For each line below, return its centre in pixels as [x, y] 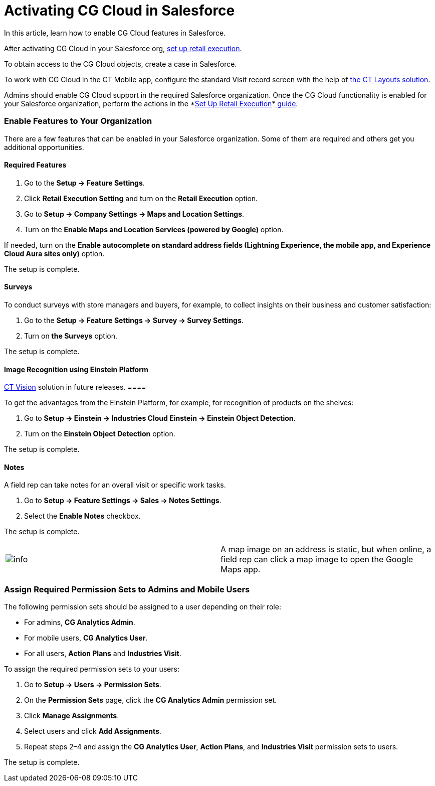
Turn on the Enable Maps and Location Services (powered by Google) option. [154, 229]
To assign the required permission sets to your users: [92, 669]
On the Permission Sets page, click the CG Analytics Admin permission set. [151, 700]
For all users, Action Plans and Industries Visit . [103, 654]
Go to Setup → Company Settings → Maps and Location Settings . [134, 214]
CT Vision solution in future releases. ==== [75, 387]
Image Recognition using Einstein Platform [76, 369]
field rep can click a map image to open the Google [317, 560]
